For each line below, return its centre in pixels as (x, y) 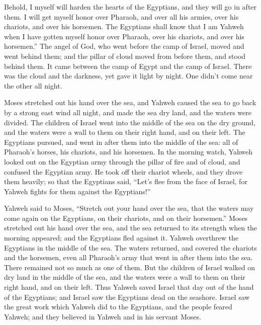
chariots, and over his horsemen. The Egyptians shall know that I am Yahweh (124, 26)
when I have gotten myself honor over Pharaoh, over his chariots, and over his (124, 36)
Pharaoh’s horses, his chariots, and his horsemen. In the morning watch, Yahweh (128, 152)
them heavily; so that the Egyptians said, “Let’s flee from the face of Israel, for (126, 181)
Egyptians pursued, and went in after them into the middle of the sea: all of (121, 142)
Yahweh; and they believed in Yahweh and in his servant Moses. (103, 316)
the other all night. (33, 85)
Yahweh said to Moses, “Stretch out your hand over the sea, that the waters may (129, 208)
